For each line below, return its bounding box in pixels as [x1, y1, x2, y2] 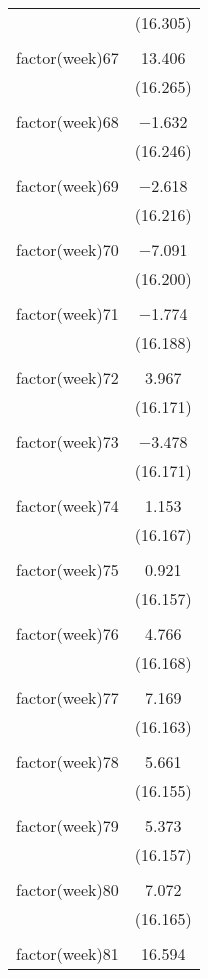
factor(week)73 [16, 430, 119, 453]
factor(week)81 [16, 942, 119, 965]
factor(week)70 [16, 238, 119, 261]
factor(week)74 [16, 494, 119, 517]
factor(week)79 [16, 814, 119, 837]
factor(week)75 [16, 558, 119, 581]
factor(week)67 [16, 46, 119, 69]
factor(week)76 [16, 622, 119, 645]
